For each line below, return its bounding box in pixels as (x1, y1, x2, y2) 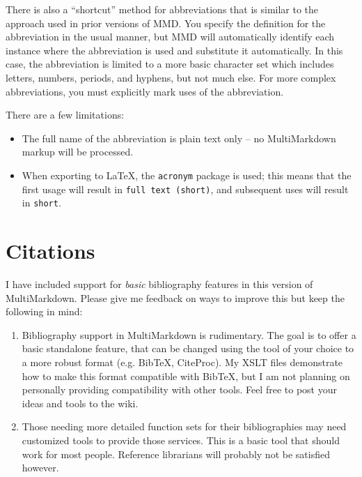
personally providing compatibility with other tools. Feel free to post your (22, 382, 337, 397)
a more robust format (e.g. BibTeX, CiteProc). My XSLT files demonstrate (22, 355, 343, 369)
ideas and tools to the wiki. (22, 395, 139, 410)
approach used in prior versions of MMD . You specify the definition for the (6, 15, 326, 30)
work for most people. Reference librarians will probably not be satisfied (22, 446, 330, 461)
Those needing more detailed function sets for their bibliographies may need (22, 419, 347, 434)
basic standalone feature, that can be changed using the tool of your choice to (22, 341, 354, 356)
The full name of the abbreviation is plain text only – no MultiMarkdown (22, 130, 336, 145)
